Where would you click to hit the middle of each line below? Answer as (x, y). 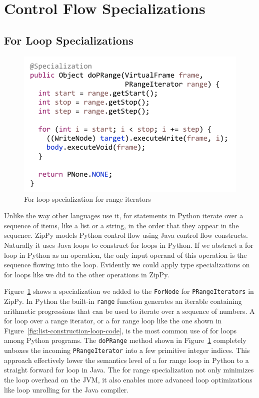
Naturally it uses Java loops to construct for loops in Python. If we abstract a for (129, 245)
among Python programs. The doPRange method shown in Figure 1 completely (125, 340)
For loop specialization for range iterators (87, 198)
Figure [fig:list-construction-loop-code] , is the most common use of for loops (120, 330)
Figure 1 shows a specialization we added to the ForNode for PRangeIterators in (129, 291)
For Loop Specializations (69, 40)
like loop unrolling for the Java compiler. (66, 389)
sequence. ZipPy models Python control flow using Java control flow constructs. (126, 235)
